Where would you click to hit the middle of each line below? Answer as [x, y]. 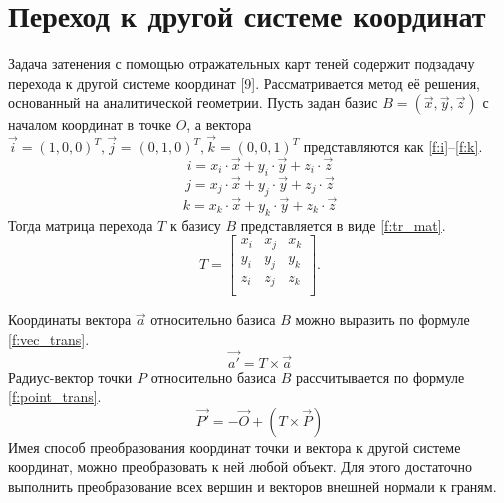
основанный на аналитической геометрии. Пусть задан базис [193, 102]
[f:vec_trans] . [49, 338]
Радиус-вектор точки [70, 376]
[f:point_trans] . [55, 396]
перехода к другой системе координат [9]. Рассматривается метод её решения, [244, 82]
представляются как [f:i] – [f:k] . [393, 146]
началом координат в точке [89, 124]
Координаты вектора [70, 319]
